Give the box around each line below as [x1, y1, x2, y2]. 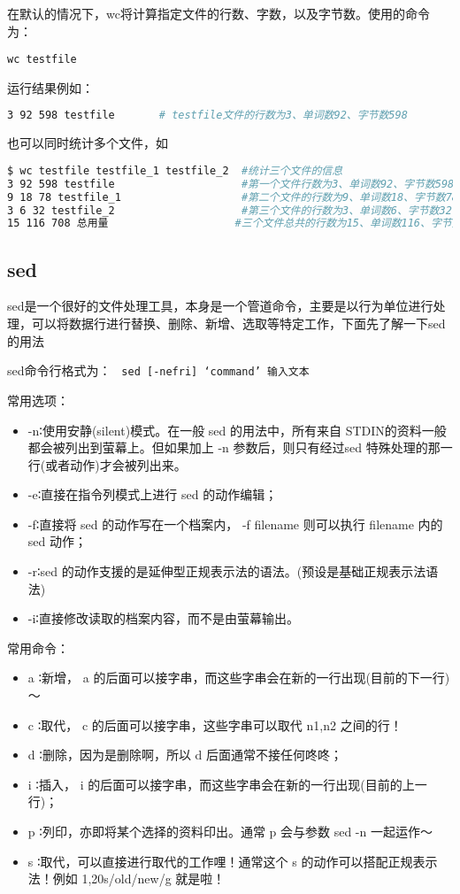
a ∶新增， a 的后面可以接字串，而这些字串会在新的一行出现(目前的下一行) [27, 668, 450, 687]
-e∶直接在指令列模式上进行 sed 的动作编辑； [27, 485, 278, 504]
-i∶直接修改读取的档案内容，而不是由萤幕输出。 [27, 609, 299, 628]
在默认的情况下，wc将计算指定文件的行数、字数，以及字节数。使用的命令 [7, 4, 430, 22]
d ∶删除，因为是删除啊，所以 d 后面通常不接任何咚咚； [27, 745, 342, 764]
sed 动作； [27, 532, 87, 551]
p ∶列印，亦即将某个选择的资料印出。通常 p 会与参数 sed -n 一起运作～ [27, 822, 433, 841]
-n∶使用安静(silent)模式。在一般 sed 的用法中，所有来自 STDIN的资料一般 [27, 420, 447, 439]
